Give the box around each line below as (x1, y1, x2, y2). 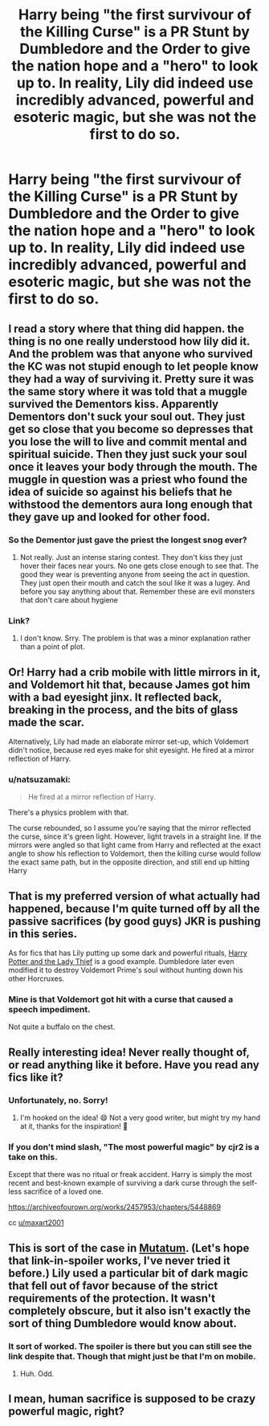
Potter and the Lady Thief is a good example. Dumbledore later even (8, 957, 234, 966)
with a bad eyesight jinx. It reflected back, (8, 690, 222, 704)
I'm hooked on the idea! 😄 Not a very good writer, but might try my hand (19, 1113, 261, 1122)
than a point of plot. (19, 642, 86, 652)
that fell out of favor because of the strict (8, 1279, 218, 1293)
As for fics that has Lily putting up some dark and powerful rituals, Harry (8, 948, 247, 958)
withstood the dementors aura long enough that (8, 497, 253, 511)
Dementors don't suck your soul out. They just (8, 410, 246, 423)
